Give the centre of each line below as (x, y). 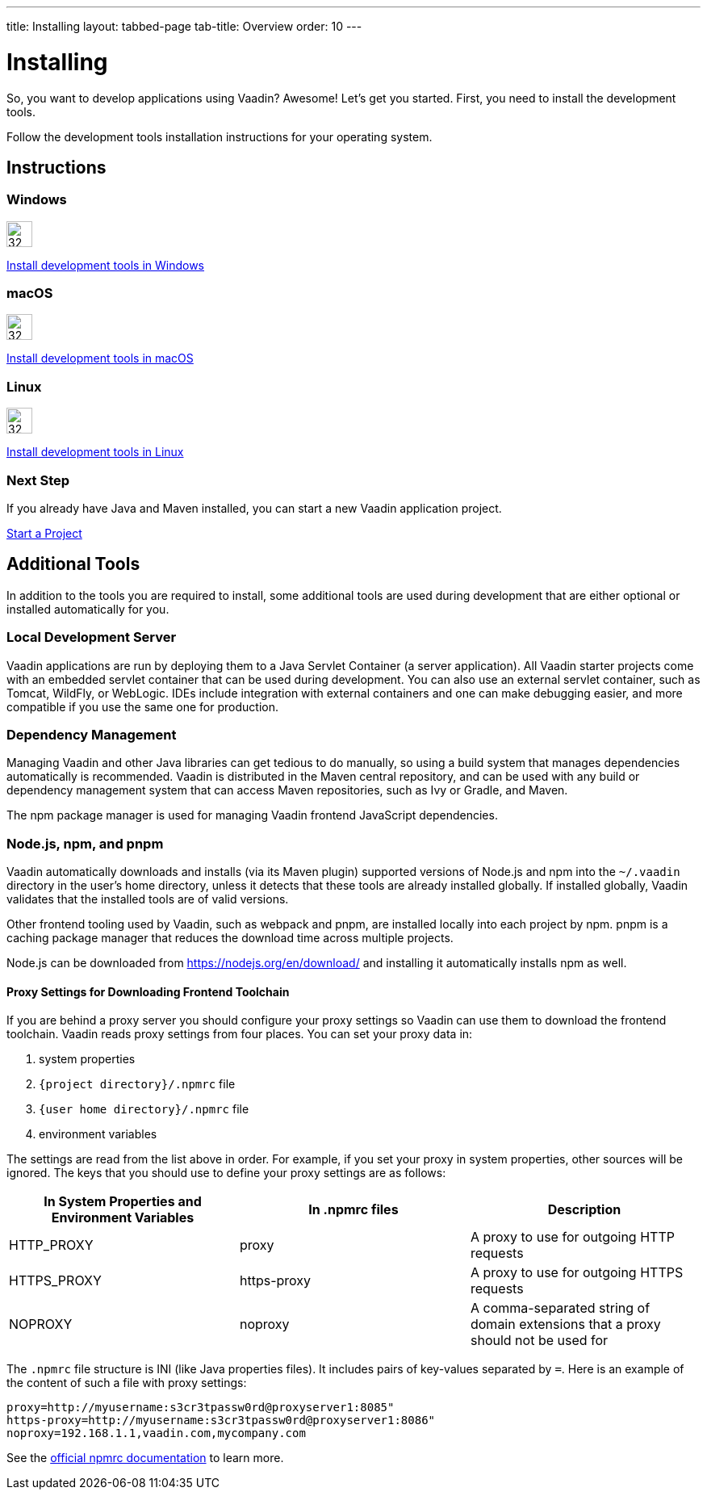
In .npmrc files (353, 1210)
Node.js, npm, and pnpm (85, 843)
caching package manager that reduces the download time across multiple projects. (230, 938)
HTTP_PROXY (51, 1245)
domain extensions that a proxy (565, 1324)
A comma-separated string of (560, 1308)
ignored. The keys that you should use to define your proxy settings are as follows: (226, 1173)
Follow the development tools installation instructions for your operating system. (220, 136)
